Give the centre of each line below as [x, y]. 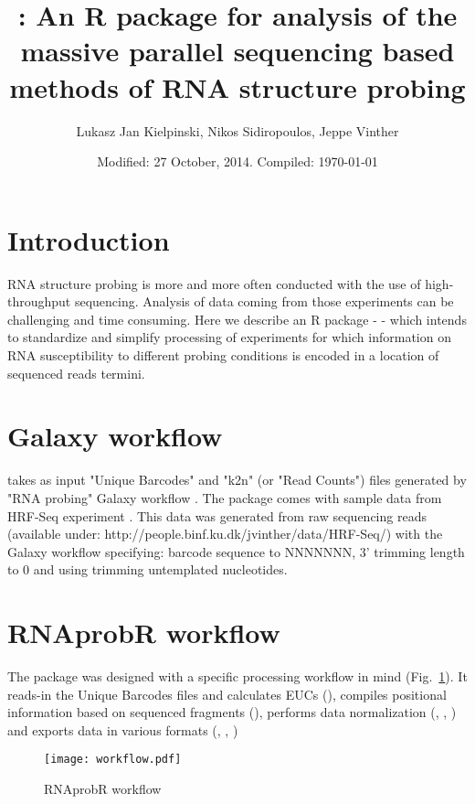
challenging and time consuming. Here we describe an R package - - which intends [237, 319]
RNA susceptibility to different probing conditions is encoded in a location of [223, 355]
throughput [39, 301]
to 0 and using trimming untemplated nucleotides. [148, 569]
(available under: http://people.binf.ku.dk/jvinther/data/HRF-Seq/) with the [225, 534]
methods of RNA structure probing [237, 86]
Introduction [89, 239]
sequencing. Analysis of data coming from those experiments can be [264, 301]
